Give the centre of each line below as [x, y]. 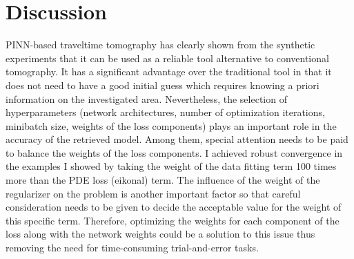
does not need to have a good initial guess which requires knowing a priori [163, 85]
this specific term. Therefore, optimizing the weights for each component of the [173, 220]
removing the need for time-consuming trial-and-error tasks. [132, 248]
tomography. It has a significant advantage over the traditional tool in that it [169, 71]
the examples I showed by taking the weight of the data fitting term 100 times [171, 166]
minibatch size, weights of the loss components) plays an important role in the [171, 125]
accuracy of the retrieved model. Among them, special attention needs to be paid [177, 139]
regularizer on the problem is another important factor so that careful [153, 193]
